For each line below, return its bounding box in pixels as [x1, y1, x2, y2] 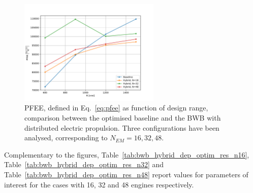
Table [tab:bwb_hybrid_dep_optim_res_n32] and [4, 159, 164, 170]
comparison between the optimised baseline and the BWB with [24, 112, 221, 123]
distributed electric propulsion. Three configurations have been [24, 122, 219, 133]
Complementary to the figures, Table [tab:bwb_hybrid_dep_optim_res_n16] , [4, 149, 249, 160]
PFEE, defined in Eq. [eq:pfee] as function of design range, [24, 102, 208, 113]
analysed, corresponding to [24, 132, 108, 143]
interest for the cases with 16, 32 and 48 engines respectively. [4, 179, 194, 189]
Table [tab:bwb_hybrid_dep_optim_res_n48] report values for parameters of [4, 169, 248, 179]
